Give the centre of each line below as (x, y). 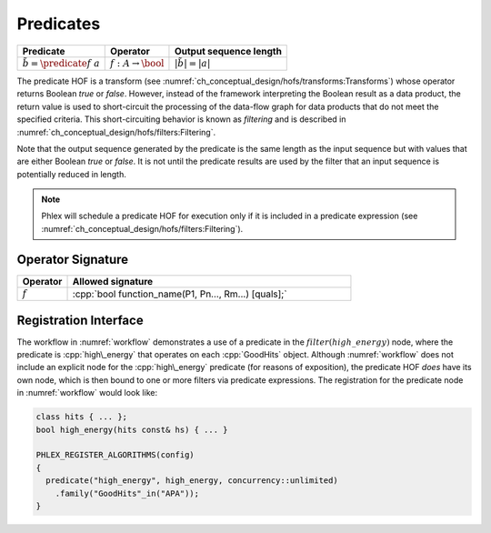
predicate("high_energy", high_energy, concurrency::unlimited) (192, 481)
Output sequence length (228, 51)
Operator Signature (73, 259)
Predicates (59, 24)
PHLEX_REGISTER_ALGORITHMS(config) (115, 455)
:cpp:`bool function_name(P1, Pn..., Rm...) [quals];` (180, 294)
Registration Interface (80, 320)
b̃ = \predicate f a (61, 63)
